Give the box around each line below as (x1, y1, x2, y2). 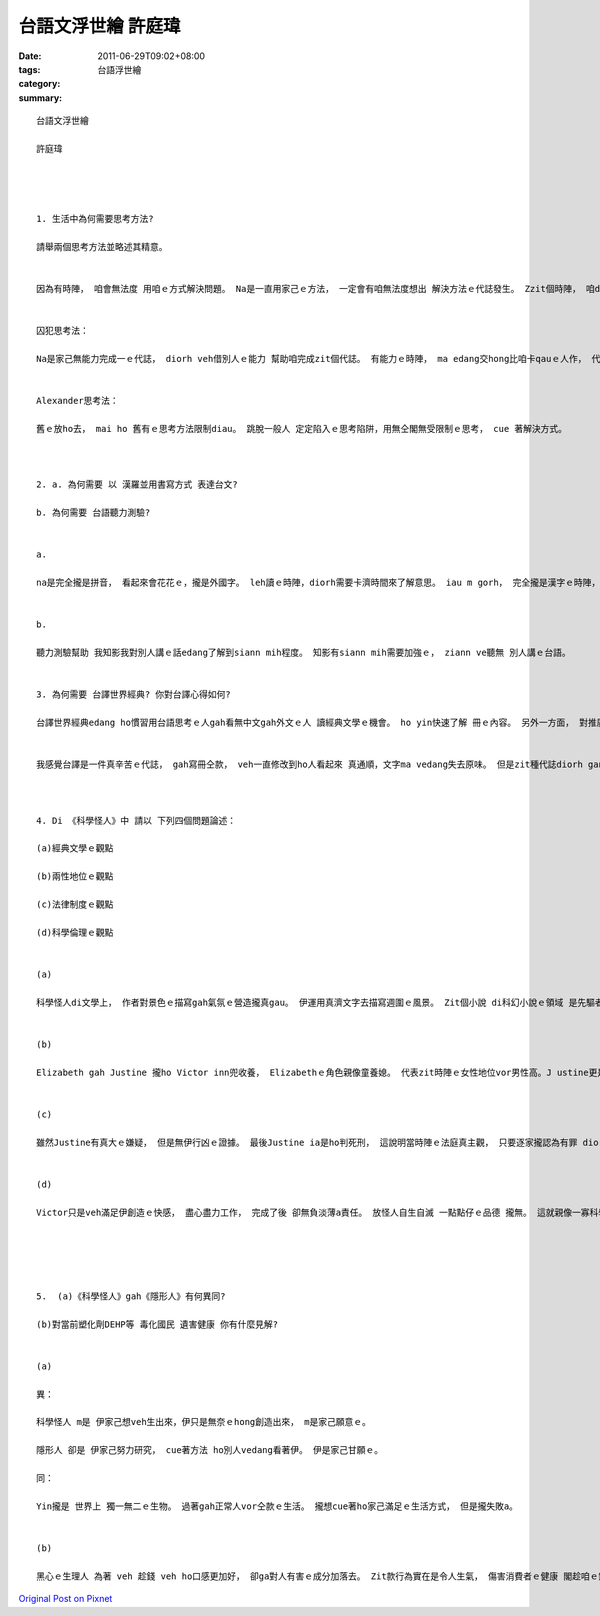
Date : (18, 50, 42, 62)
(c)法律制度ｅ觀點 (36, 898, 114, 910)
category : (18, 78, 61, 90)
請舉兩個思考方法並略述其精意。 (36, 241, 168, 252)
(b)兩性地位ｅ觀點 (36, 871, 114, 882)
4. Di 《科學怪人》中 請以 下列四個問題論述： (36, 815, 237, 826)
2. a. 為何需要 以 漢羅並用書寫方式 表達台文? (36, 479, 239, 490)
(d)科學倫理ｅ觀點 (36, 926, 114, 938)
